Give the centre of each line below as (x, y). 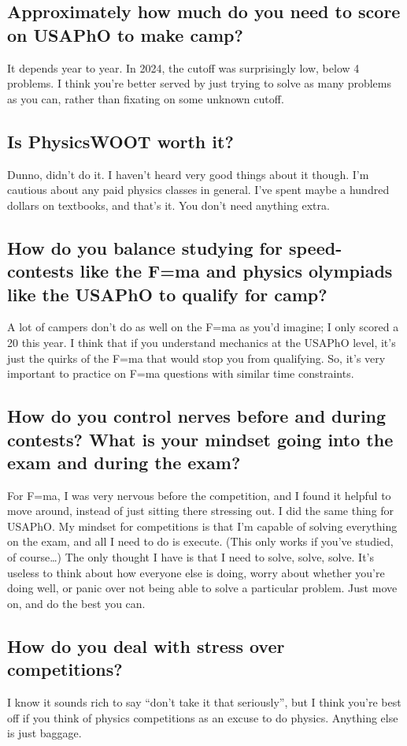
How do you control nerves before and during (197, 416)
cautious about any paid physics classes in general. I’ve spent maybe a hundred (198, 190)
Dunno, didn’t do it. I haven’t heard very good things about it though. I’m (188, 174)
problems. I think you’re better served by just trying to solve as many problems (199, 83)
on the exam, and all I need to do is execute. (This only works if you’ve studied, (200, 541)
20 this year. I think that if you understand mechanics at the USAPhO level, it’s (202, 342)
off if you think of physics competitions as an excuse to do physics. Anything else (203, 717)
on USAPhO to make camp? (125, 34)
